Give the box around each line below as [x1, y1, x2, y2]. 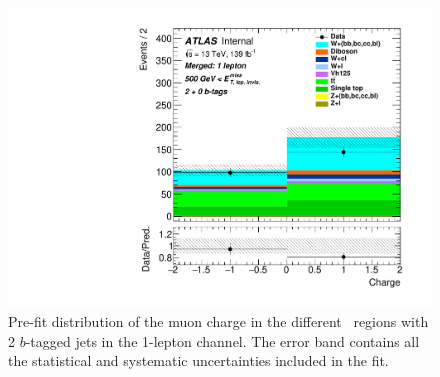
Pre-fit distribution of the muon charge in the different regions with [8, 311, 429, 332]
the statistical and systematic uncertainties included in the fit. [8, 350, 389, 371]
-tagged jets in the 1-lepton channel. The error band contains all [25, 330, 420, 351]
